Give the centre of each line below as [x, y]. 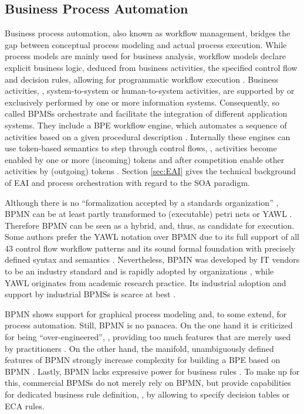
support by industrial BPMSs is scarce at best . [90, 294]
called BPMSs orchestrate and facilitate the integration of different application [146, 113]
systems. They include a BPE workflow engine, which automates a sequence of [146, 125]
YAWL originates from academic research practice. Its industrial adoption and [146, 282]
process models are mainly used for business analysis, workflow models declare [145, 56]
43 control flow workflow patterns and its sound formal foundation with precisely [150, 248]
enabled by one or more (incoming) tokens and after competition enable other [145, 159]
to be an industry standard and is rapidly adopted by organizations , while [139, 271]
